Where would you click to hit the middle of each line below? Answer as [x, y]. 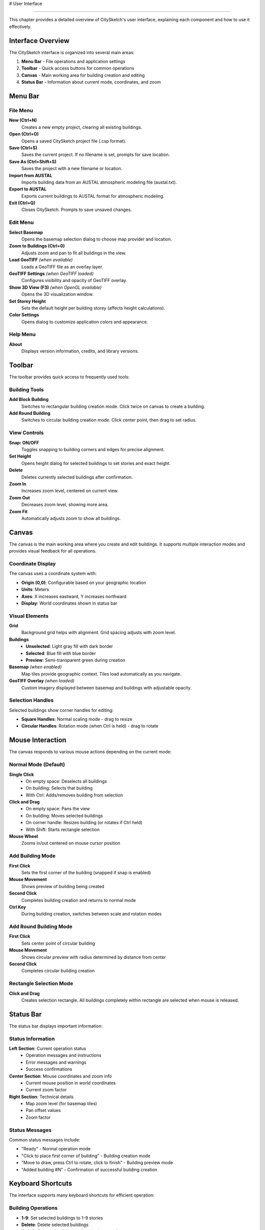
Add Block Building [29, 400]
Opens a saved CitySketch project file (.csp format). [74, 141]
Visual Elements [29, 616]
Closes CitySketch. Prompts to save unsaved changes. [77, 210]
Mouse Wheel [24, 836]
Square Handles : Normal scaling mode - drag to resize [77, 719]
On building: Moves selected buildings [64, 815]
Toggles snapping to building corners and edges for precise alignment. [93, 449]
